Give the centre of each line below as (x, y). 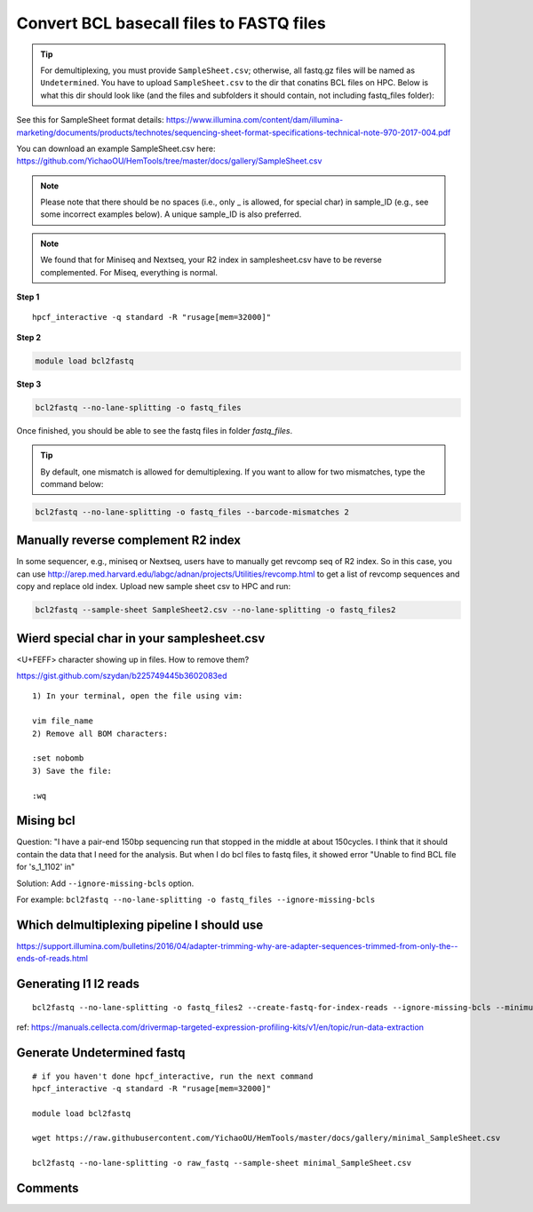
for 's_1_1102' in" (46, 867)
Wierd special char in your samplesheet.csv (141, 638)
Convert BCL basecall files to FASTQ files (171, 23)
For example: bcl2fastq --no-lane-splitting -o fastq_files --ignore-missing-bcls (196, 900)
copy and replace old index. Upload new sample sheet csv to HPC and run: (154, 586)
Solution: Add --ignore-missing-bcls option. (105, 883)
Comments (48, 1188)
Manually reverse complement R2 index (129, 541)
